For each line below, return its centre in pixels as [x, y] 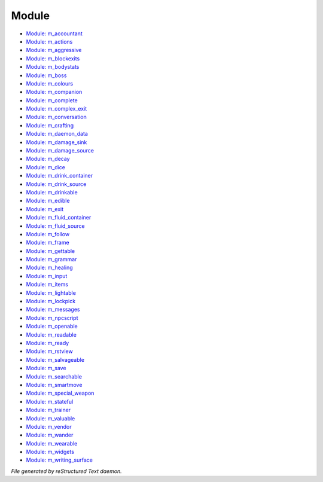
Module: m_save [46, 368]
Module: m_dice [46, 167]
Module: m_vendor [49, 426]
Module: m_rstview [49, 351]
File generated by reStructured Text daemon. [66, 471]
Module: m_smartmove [54, 385]
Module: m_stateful [50, 401]
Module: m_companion [54, 92]
